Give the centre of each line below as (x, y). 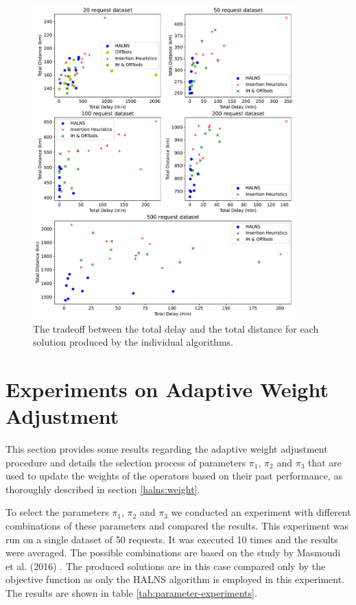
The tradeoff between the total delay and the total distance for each (176, 328)
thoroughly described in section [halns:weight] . (103, 489)
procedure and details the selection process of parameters (126, 462)
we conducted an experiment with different (261, 512)
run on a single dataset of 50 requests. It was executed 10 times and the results (172, 539)
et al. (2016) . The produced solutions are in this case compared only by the (166, 566)
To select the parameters (57, 512)
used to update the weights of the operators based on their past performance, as (174, 476)
